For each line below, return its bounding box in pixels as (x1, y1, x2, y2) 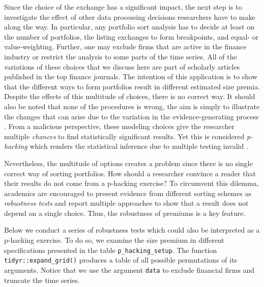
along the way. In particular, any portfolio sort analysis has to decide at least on (4, 21, 255, 32)
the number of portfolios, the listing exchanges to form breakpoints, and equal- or (4, 31, 259, 42)
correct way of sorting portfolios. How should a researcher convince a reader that (4, 168, 256, 178)
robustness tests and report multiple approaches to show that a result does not (4, 198, 249, 208)
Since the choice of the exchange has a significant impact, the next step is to (4, 2, 242, 12)
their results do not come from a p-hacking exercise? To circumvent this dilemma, (4, 178, 259, 188)
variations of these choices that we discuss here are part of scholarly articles (4, 61, 240, 72)
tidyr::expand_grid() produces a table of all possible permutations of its (4, 254, 237, 265)
